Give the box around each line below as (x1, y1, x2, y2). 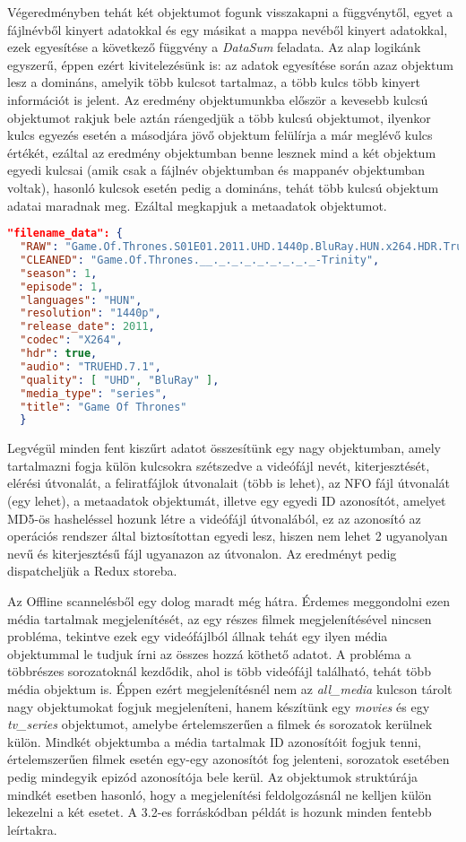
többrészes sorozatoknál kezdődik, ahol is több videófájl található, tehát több (7, 662, 431, 681)
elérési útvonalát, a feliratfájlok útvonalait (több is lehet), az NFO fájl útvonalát (7, 473, 450, 492)
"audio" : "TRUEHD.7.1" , (20, 360, 161, 373)
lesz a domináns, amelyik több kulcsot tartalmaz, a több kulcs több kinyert (7, 73, 420, 91)
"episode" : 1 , (20, 280, 104, 293)
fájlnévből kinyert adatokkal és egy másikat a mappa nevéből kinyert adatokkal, (7, 20, 448, 39)
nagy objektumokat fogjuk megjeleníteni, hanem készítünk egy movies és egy (7, 697, 430, 716)
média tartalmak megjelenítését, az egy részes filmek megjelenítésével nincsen (7, 609, 432, 628)
